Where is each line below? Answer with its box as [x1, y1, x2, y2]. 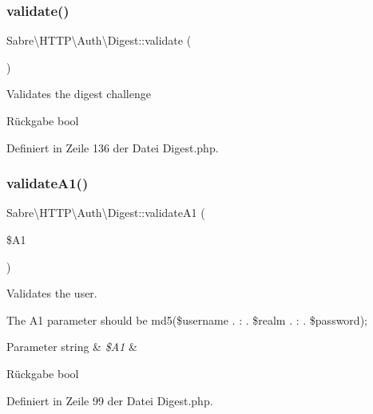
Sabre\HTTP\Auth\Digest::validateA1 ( [6, 204, 205, 221]
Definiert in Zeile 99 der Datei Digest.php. [6, 392, 213, 408]
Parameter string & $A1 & [6, 338, 137, 355]
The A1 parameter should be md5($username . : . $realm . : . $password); [6, 311, 367, 328]
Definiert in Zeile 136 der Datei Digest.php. [6, 139, 219, 156]
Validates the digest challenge [6, 85, 151, 102]
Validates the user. [6, 285, 97, 302]
